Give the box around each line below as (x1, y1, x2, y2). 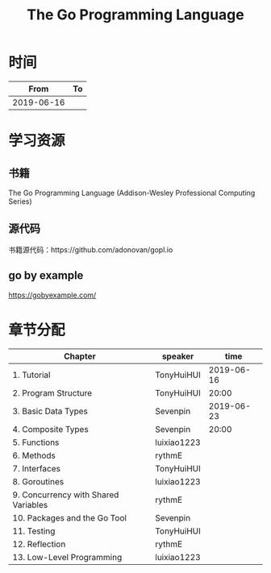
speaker (161, 351, 194, 362)
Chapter (64, 351, 96, 362)
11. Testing (12, 525, 56, 537)
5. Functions (12, 437, 60, 448)
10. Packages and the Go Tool (12, 512, 127, 523)
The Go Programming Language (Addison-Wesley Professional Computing (8, 188, 256, 197)
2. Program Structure (12, 387, 93, 398)
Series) (8, 196, 32, 206)
